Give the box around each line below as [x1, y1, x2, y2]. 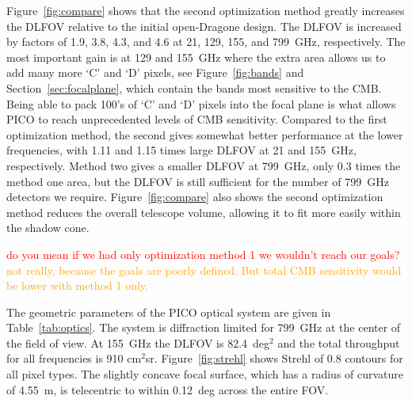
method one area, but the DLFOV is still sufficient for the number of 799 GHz [6, 173, 389, 189]
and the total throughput [277, 334, 400, 351]
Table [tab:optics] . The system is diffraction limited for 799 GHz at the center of [6, 319, 401, 336]
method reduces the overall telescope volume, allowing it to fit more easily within [6, 203, 401, 220]
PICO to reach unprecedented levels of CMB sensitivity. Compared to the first [6, 111, 387, 127]
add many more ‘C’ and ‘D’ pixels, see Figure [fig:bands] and [6, 64, 304, 81]
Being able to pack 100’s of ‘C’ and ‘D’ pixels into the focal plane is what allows [6, 95, 396, 112]
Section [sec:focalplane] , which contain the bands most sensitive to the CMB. [6, 79, 382, 96]
